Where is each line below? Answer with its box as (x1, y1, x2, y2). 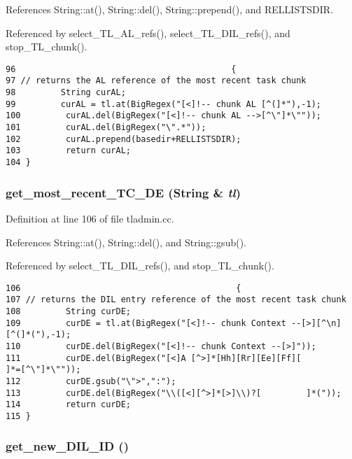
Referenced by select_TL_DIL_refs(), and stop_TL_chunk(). (6, 258, 274, 273)
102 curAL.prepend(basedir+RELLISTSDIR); (6, 134, 241, 144)
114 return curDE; (6, 400, 131, 410)
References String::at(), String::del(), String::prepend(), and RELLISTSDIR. (6, 2, 334, 16)
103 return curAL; (6, 146, 131, 156)
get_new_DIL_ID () (6, 437, 129, 455)
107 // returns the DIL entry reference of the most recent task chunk (6, 295, 346, 305)
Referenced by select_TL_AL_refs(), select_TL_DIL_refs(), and (6, 25, 290, 40)
